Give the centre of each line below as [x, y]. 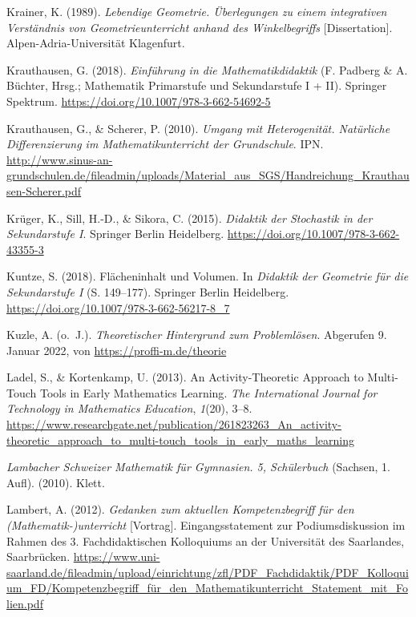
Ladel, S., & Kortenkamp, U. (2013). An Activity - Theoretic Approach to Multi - [202, 377]
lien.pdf [25, 603]
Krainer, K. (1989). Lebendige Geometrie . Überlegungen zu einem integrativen [197, 11]
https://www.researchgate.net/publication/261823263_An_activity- [174, 424]
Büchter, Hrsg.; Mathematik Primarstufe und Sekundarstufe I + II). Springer [197, 85]
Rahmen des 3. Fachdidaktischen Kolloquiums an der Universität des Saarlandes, [206, 540]
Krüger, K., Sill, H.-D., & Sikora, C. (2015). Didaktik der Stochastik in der [190, 218]
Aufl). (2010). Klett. [56, 482]
